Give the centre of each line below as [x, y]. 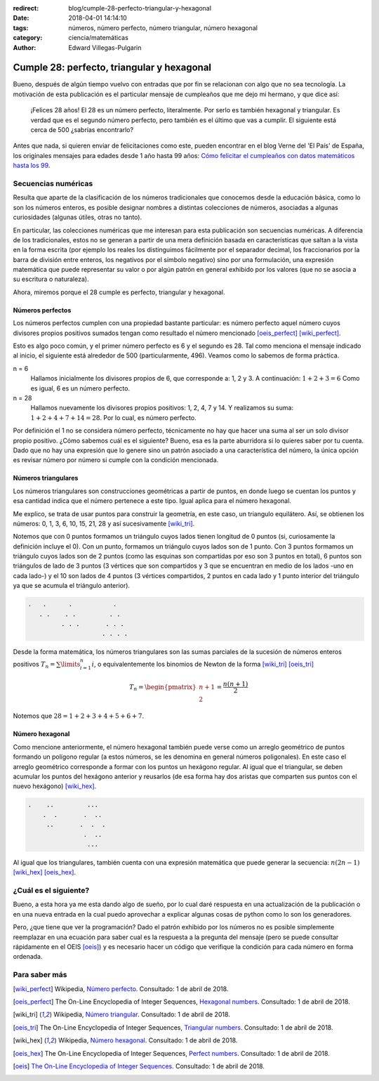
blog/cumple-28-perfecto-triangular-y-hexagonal [140, 8]
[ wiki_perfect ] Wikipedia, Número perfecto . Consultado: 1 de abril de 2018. [121, 989]
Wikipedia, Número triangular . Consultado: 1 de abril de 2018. [142, 1014]
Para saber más [40, 975]
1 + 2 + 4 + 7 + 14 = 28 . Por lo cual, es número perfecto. [113, 417]
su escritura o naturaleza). [51, 279]
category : [28, 38]
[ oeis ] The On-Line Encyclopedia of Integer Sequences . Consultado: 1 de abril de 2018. [139, 1066]
